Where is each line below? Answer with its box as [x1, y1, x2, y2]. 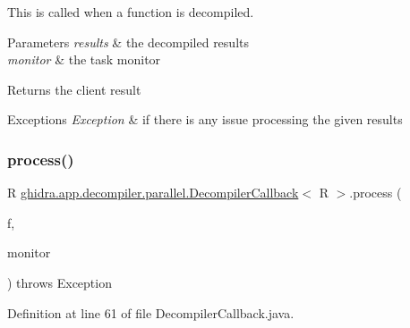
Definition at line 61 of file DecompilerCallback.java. [7, 303, 295, 322]
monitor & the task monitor [7, 50, 161, 69]
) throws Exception [7, 273, 112, 291]
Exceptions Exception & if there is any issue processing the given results [7, 110, 403, 129]
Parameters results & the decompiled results [7, 32, 249, 51]
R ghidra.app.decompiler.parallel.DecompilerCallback [7, 183, 299, 202]
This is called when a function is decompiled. [7, 3, 254, 21]
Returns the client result [7, 80, 141, 98]
